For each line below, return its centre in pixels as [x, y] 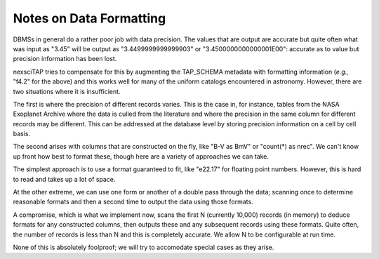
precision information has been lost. [65, 59]
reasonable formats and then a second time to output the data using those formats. [133, 202]
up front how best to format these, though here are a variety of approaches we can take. [141, 156]
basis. [22, 134]
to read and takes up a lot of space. [64, 179]
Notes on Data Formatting [89, 18]
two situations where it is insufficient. [67, 91]
